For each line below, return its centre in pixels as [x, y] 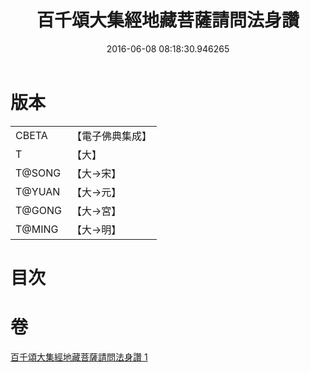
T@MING [37, 229]
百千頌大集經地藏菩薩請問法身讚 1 [79, 357]
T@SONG [38, 173]
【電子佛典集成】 [111, 136]
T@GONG [38, 210]
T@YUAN [38, 191]
